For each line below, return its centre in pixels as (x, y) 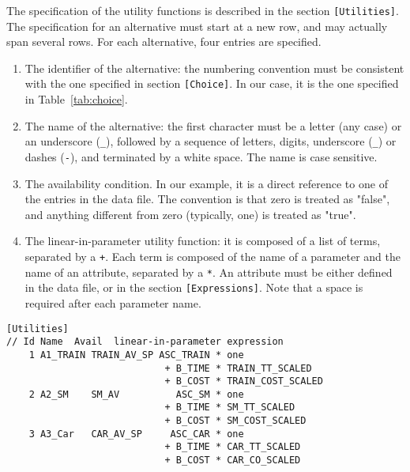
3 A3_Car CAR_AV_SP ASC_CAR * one (136, 434)
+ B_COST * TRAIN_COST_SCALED (244, 381)
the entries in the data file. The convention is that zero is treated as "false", (207, 199)
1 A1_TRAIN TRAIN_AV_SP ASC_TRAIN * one (136, 355)
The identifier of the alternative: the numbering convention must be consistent (214, 68)
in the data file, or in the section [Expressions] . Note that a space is (194, 287)
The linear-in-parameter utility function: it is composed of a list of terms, (203, 241)
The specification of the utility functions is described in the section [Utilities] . (203, 10)
